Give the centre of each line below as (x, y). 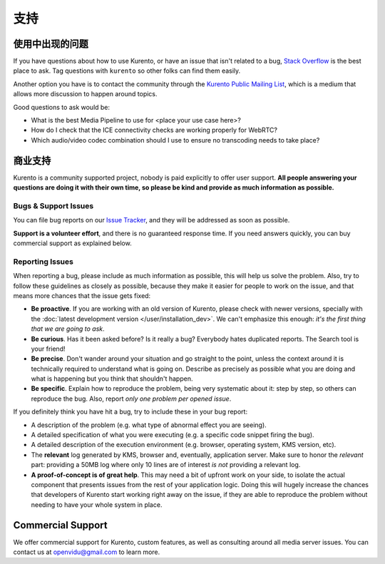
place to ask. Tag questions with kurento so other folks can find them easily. (127, 71)
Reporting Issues (43, 262)
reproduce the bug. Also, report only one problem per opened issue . (131, 399)
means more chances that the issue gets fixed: (82, 295)
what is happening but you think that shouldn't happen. (112, 379)
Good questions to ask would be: (62, 107)
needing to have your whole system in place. (97, 504)
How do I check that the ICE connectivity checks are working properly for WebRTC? (154, 130)
